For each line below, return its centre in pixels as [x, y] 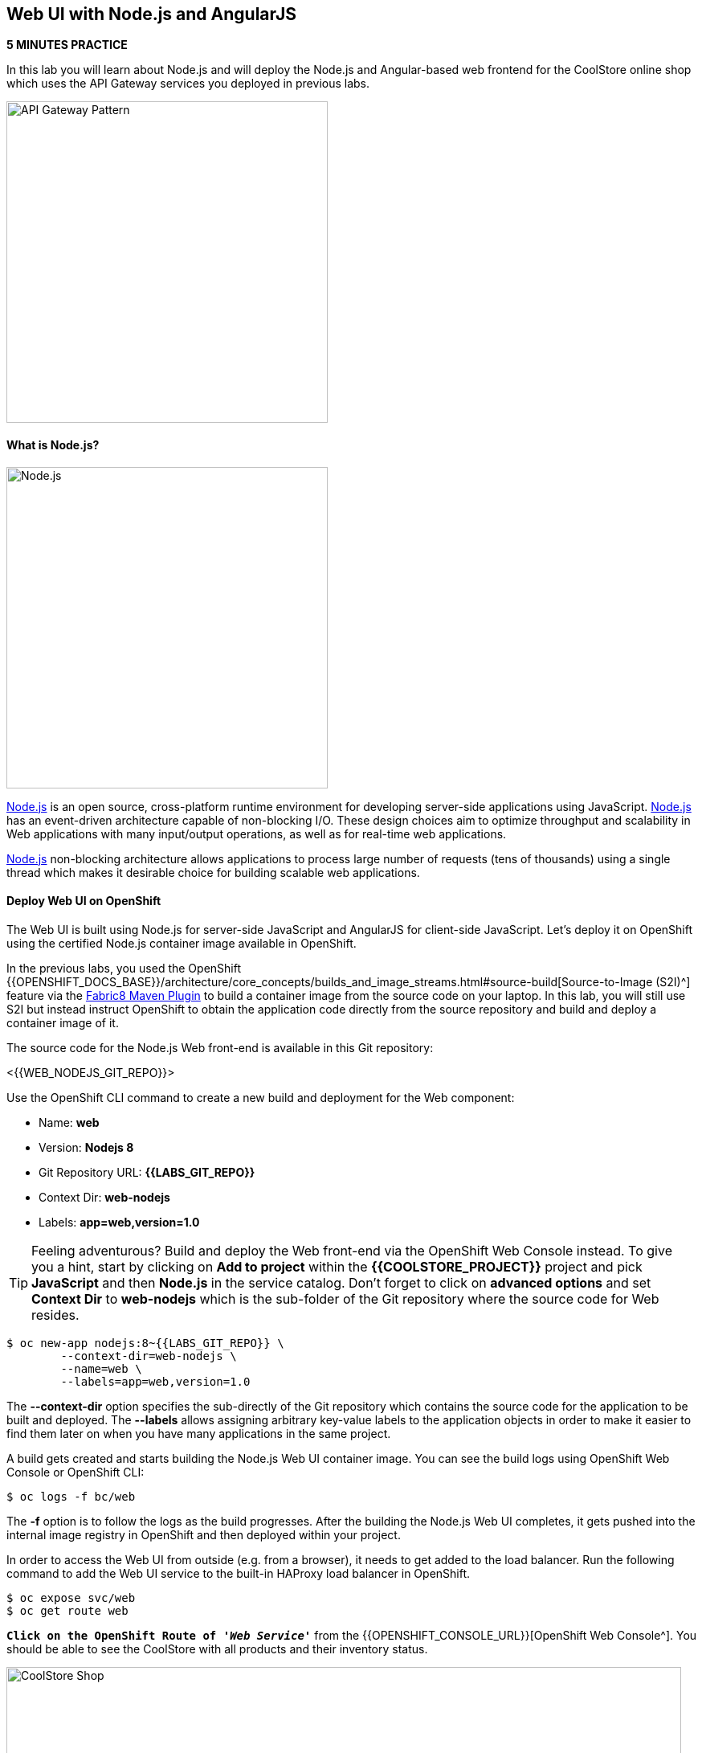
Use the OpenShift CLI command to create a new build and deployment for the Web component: [261, 1097]
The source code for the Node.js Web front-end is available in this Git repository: [220, 1047]
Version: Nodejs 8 [86, 1147]
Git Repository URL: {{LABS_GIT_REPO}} [147, 1172]
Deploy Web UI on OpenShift [84, 901]
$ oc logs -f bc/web [71, 1496]
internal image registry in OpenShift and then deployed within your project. [204, 1534]
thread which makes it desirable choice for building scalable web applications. [213, 872]
